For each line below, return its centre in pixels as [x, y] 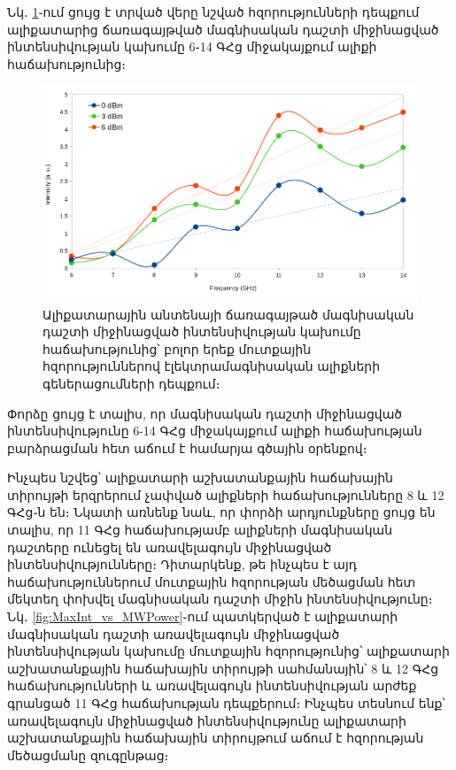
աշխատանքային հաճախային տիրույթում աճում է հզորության [216, 738]
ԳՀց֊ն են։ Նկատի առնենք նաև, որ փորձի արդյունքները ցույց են [221, 512]
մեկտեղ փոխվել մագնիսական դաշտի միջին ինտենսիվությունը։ [220, 599]
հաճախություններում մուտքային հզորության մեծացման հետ [212, 581]
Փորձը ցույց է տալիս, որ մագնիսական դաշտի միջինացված [205, 413]
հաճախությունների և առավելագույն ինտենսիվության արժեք [212, 685]
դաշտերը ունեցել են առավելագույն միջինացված [170, 547]
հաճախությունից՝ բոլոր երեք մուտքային [177, 348]
